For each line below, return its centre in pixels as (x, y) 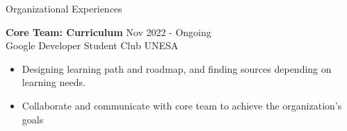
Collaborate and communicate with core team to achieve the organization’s (182, 105)
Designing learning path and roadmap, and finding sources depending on (177, 68)
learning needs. (54, 82)
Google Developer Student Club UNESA (92, 45)
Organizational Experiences (64, 8)
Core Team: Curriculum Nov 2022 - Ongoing (108, 32)
